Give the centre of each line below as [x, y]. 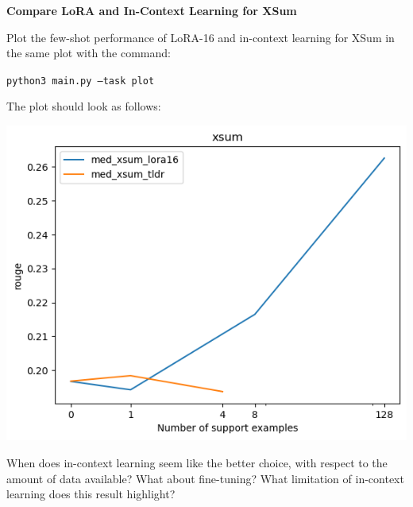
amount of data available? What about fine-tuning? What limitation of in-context [205, 478]
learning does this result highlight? [91, 494]
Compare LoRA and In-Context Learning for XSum [152, 10]
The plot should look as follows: [84, 106]
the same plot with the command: [89, 53]
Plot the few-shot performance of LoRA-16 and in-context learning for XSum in [201, 37]
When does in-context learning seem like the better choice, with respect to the [197, 462]
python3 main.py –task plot [81, 81]
